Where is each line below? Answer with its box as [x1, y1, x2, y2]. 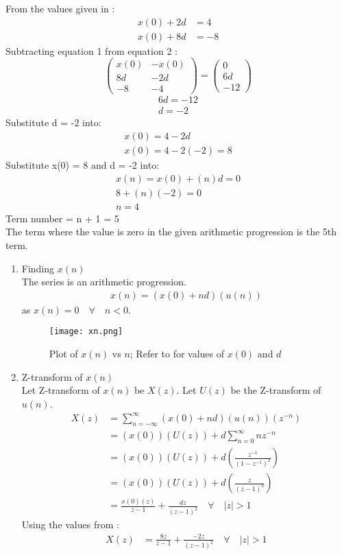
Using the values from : [21, 517, 119, 532]
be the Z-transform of [230, 383, 321, 397]
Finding [21, 261, 55, 275]
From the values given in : [5, 1, 115, 15]
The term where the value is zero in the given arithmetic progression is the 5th [5, 224, 337, 239]
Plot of [49, 346, 78, 361]
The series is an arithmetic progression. [21, 274, 186, 289]
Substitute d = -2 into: [5, 115, 101, 130]
